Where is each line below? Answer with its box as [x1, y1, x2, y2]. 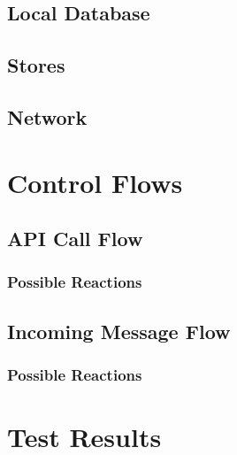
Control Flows [7, 164, 183, 200]
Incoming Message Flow [7, 317, 231, 344]
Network [7, 103, 88, 130]
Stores [7, 51, 65, 79]
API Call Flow [7, 225, 143, 252]
